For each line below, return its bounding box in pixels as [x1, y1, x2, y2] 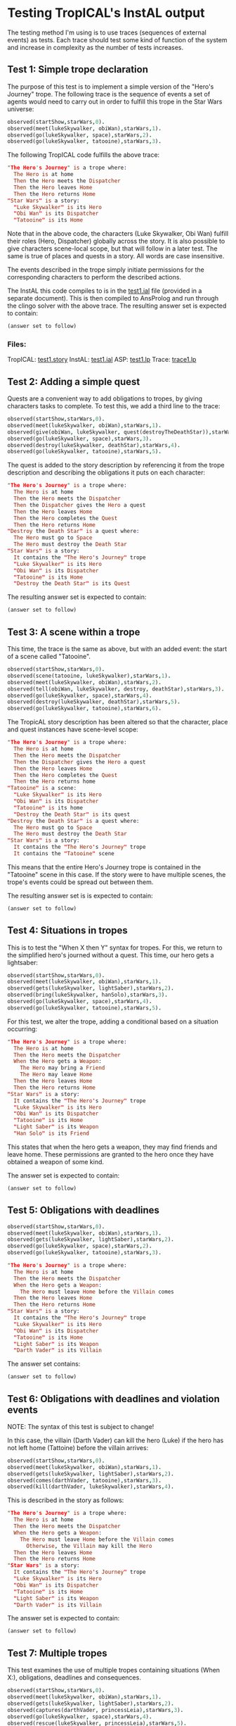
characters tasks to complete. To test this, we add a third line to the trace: [7, 402, 221, 410]
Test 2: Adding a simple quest [7, 375, 140, 388]
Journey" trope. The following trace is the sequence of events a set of [7, 89, 211, 98]
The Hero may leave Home [20, 1071, 93, 1078]
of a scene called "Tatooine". [7, 653, 91, 661]
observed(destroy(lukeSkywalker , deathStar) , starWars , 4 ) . [7, 441, 181, 448]
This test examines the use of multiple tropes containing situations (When [7, 1666, 220, 1675]
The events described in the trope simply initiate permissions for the [7, 265, 205, 274]
